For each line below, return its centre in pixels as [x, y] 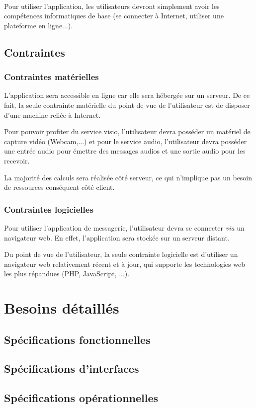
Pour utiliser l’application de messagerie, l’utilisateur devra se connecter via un [124, 227]
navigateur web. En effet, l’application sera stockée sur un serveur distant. [117, 237]
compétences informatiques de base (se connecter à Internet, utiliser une [114, 16]
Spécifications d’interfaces [72, 368]
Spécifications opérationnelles [81, 398]
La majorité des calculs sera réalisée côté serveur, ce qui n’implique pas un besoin [128, 177]
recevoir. [17, 160]
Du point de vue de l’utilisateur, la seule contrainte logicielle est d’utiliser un [121, 254]
